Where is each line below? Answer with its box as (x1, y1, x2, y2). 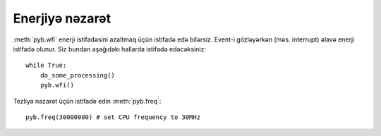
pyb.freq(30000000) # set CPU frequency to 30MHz (25, 113, 201, 121)
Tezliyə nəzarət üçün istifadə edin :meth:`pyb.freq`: (13, 97, 162, 105)
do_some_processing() (40, 71, 116, 79)
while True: (25, 61, 67, 70)
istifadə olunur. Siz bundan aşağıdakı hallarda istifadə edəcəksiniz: (13, 44, 206, 53)
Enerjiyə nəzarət (13, 11, 111, 26)
